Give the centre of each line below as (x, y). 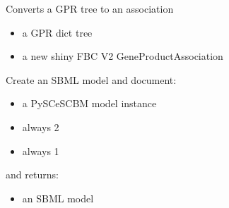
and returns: (32, 175)
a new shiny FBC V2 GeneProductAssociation (123, 56)
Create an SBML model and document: (91, 79)
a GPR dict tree (57, 32)
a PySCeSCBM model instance (89, 103)
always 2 (41, 127)
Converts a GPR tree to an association (90, 8)
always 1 (41, 151)
